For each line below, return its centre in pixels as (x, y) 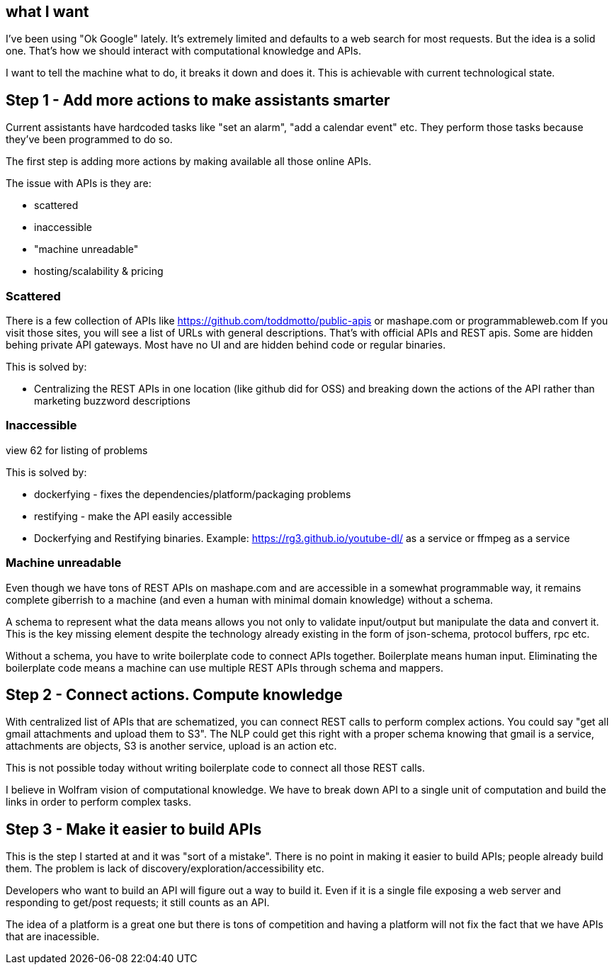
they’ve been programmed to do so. (89, 140)
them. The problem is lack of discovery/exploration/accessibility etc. (165, 869)
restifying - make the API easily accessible (133, 516)
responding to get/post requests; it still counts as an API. (138, 903)
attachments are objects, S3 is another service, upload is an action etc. (171, 746)
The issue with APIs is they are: (79, 184)
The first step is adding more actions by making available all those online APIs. (189, 162)
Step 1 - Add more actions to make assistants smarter (198, 100)
